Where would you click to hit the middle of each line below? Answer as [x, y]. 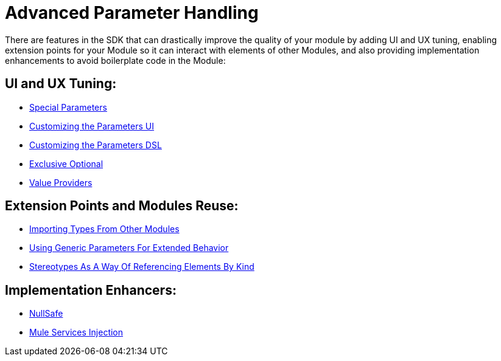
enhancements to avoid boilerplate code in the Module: [115, 60]
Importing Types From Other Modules [104, 229]
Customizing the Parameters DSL [96, 145]
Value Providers [61, 182]
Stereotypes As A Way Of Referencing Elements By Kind [142, 267]
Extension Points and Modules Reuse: [122, 206]
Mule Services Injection [76, 332]
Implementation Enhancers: [91, 290]
